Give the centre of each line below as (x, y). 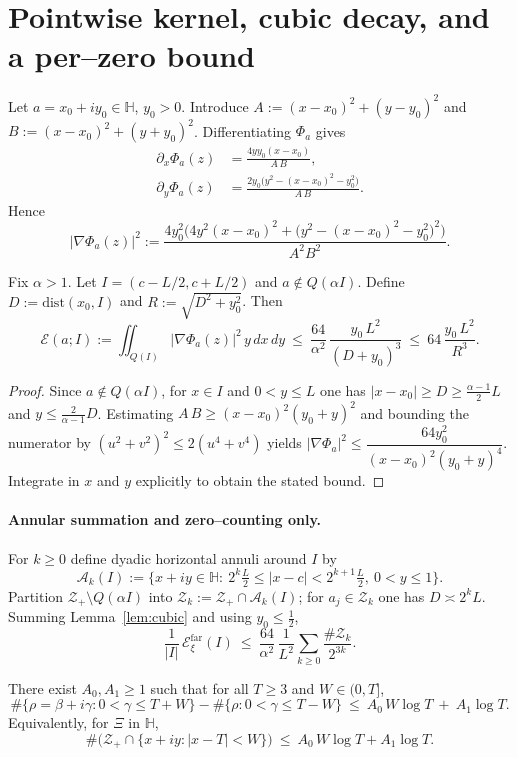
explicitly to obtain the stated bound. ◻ (260, 480)
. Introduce (215, 105)
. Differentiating (243, 130)
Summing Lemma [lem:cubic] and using (130, 616)
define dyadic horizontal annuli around (188, 557)
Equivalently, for (58, 722)
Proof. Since (45, 389)
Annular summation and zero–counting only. (165, 519)
